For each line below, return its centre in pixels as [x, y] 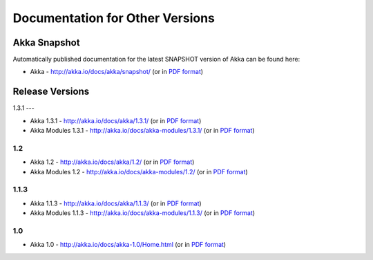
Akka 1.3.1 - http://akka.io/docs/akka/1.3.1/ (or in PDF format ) [116, 120]
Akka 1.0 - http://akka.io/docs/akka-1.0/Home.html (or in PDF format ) [128, 245]
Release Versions [51, 92]
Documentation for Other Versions [114, 18]
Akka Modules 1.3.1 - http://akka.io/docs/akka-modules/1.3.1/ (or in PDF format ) [142, 131]
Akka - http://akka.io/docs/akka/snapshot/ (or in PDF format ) [117, 72]
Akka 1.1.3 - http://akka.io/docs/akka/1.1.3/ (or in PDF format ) [116, 203]
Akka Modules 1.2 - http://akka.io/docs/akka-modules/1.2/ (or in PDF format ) [139, 171]
